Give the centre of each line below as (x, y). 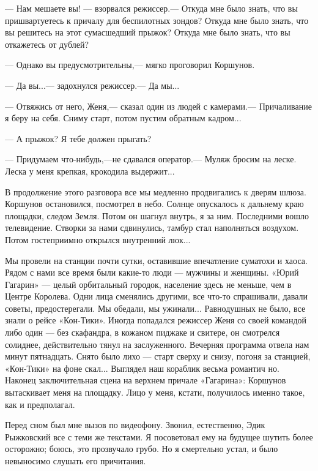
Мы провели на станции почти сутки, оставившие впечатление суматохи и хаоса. (156, 260)
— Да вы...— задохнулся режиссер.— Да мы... (92, 85)
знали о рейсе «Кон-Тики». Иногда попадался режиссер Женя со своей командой (156, 320)
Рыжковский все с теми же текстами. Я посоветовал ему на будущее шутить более (159, 436)
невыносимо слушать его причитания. (76, 461)
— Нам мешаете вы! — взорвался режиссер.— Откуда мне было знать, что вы (151, 8)
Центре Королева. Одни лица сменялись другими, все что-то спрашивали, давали (156, 296)
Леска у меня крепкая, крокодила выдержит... (90, 171)
